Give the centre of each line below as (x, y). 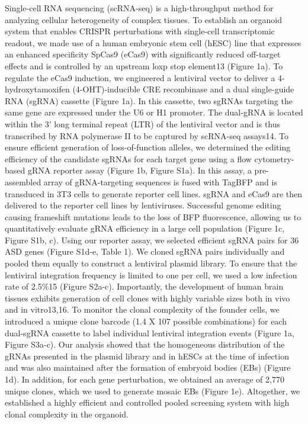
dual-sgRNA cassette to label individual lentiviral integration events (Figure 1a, (150, 333)
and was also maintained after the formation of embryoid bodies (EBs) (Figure (148, 367)
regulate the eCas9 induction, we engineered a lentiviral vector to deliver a (140, 77)
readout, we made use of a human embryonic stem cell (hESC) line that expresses (153, 42)
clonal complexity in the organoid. (67, 414)
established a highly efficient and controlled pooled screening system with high (147, 402)
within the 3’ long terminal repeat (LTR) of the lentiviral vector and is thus (143, 123)
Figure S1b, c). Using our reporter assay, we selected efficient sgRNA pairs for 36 (152, 240)
